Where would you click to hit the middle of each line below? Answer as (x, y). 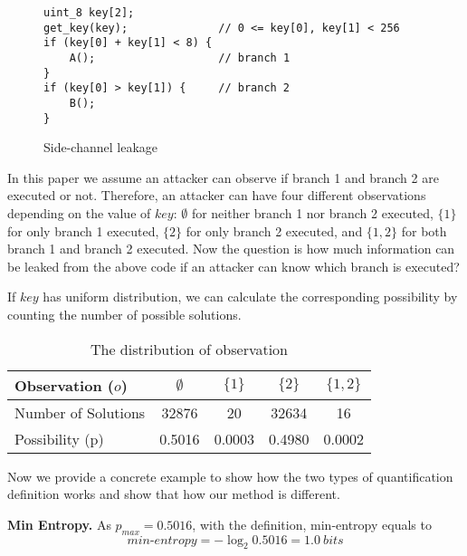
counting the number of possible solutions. (124, 314)
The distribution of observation (189, 349)
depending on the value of (79, 213)
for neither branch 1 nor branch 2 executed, (312, 213)
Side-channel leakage (100, 147)
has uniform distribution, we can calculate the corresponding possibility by (250, 297)
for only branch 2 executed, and (274, 230)
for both (424, 230)
